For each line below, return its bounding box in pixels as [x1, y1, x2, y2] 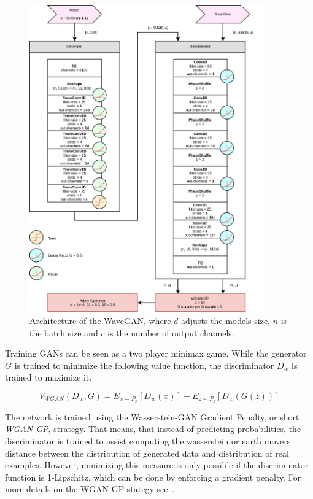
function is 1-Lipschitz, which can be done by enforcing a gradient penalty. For [5, 470, 301, 483]
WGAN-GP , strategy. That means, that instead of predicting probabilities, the [5, 422, 301, 435]
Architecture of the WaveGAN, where [29, 314, 171, 327]
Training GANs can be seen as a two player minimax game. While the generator [5, 347, 307, 360]
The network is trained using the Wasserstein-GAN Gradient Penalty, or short [5, 410, 299, 423]
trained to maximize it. [5, 371, 92, 384]
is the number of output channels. [107, 326, 234, 339]
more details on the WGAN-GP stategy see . [5, 482, 175, 495]
